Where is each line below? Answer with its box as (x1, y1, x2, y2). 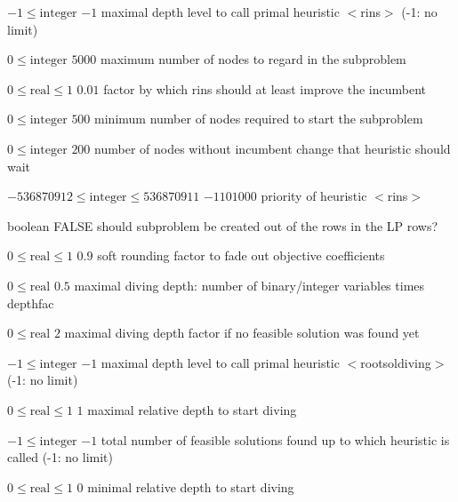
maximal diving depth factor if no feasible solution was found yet (64, 323, 420, 342)
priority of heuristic (261, 187, 367, 205)
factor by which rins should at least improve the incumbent (103, 79, 426, 98)
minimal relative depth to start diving (87, 477, 294, 496)
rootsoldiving (360, 353, 431, 371)
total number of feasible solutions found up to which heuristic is (100, 430, 450, 449)
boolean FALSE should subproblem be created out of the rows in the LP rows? (7, 216, 438, 235)
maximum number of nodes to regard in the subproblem (100, 50, 406, 68)
